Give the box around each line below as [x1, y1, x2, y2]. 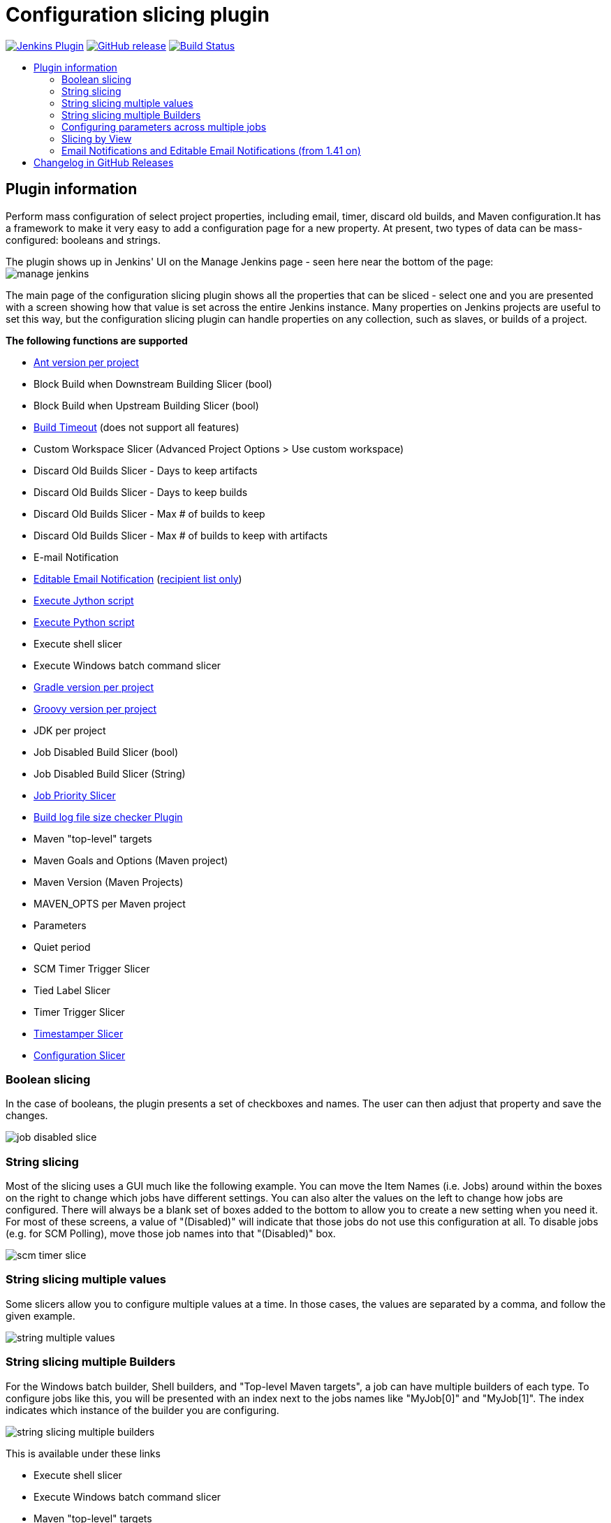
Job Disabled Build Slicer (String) [34, 767, 186, 780]
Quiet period [34, 940, 91, 953]
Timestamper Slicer [34, 1027, 124, 1040]
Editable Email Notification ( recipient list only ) [34, 572, 242, 585]
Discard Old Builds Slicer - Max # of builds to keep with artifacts [34, 529, 328, 541]
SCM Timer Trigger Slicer [34, 962, 150, 975]
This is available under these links [6, 1447, 161, 1459]
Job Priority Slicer [34, 789, 116, 801]
